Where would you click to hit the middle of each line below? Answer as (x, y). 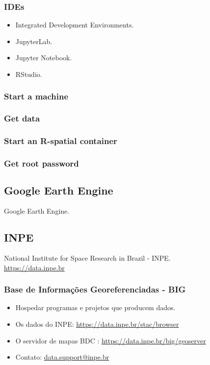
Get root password (41, 163)
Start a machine (36, 96)
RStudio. (29, 74)
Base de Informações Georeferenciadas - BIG (95, 289)
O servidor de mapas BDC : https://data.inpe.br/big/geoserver (111, 340)
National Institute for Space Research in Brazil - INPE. (87, 257)
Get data (22, 118)
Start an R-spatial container (61, 141)
